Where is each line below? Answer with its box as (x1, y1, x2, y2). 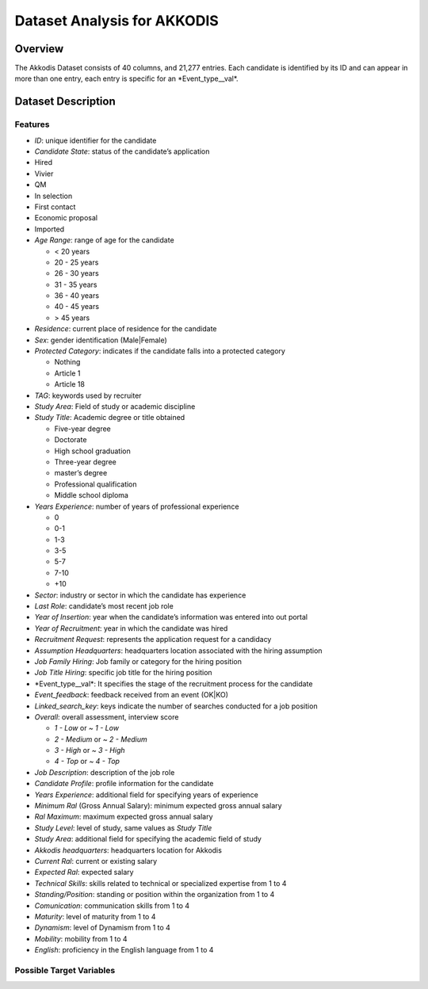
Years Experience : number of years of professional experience (34, 502, 239, 511)
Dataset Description (14, 95, 116, 109)
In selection (34, 191, 73, 200)
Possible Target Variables (14, 964, 116, 976)
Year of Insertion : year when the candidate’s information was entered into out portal (34, 613, 308, 622)
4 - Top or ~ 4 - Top (54, 757, 120, 766)
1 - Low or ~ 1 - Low (54, 724, 119, 733)
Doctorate (54, 435, 87, 445)
